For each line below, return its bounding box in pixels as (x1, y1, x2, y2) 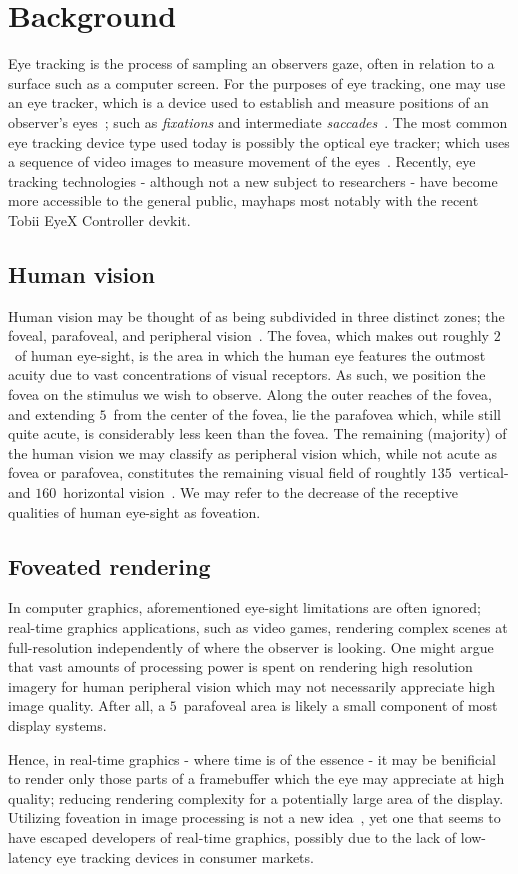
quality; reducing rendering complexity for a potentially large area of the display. (8, 787, 504, 808)
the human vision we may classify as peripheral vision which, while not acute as (8, 442, 497, 463)
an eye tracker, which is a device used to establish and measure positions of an (8, 92, 489, 113)
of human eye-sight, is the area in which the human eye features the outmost (14, 344, 486, 365)
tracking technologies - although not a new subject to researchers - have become (8, 170, 498, 191)
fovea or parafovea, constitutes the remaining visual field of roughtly (8, 462, 427, 483)
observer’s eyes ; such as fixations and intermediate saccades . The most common (8, 111, 508, 132)
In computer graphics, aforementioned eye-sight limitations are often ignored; (8, 597, 481, 618)
